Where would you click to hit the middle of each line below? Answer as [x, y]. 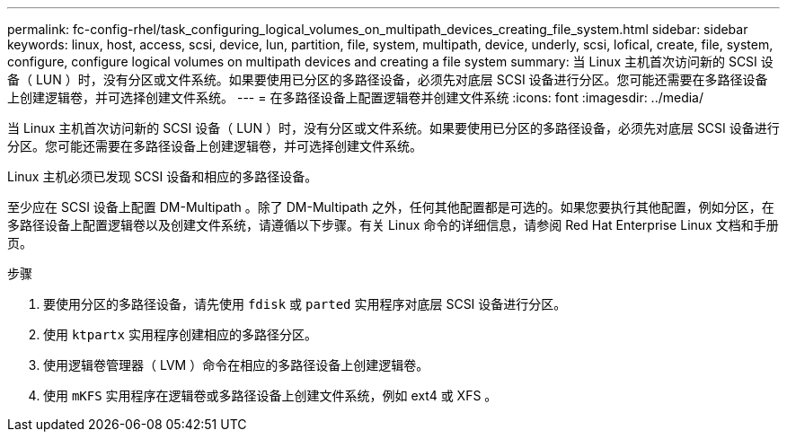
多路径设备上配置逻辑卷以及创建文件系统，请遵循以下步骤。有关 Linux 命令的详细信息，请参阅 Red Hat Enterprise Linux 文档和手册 [393, 225]
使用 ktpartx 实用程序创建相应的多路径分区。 [180, 334]
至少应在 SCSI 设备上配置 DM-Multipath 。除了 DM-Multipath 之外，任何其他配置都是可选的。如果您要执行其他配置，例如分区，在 [391, 207]
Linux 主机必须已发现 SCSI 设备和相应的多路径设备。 [163, 176]
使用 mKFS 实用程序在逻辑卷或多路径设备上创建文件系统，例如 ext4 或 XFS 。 [270, 395]
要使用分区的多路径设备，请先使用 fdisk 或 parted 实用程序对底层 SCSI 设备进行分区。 [305, 304]
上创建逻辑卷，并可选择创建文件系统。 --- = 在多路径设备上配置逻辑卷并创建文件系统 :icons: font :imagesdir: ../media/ [356, 97]
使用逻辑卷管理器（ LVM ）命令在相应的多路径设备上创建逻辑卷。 [236, 365]
